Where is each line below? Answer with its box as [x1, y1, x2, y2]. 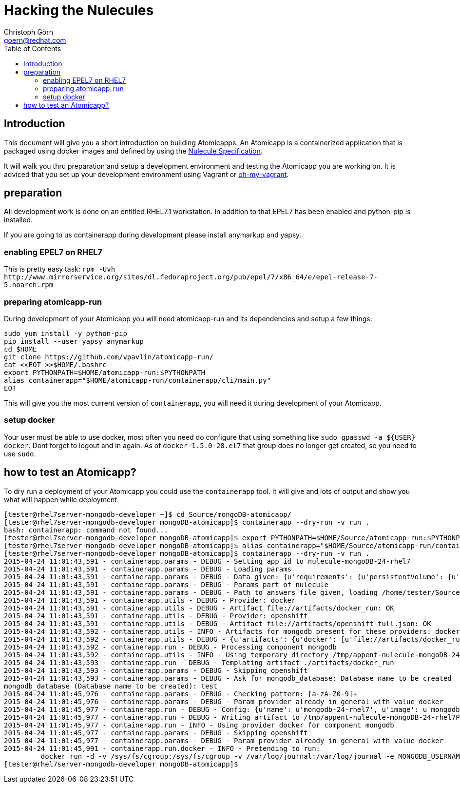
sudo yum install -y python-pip [4, 329, 127, 337]
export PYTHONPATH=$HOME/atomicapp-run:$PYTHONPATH [4, 368, 206, 376]
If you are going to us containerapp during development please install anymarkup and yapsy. [4, 231, 302, 239]
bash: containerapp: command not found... [4, 526, 169, 534]
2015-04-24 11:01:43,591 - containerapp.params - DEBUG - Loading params [4, 565, 292, 573]
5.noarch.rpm [4, 281, 54, 289]
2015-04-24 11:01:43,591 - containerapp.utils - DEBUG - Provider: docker [4, 596, 296, 604]
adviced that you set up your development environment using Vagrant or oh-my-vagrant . [4, 170, 289, 178]
